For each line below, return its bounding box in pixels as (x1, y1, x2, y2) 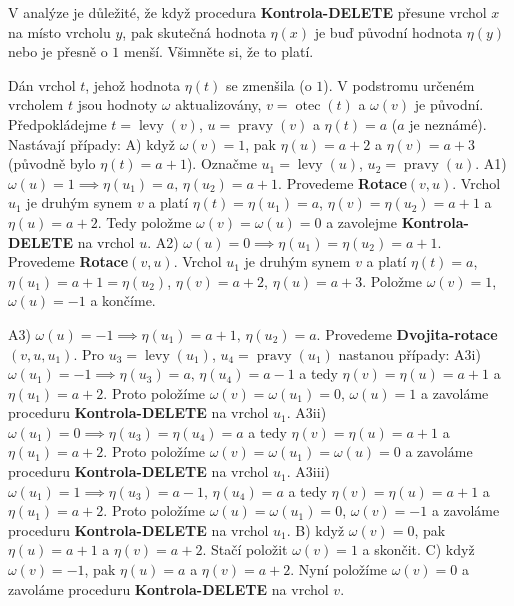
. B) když (286, 519, 345, 540)
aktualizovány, (175, 94, 262, 115)
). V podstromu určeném (323, 74, 475, 95)
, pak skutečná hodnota (122, 21, 266, 42)
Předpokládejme (8, 113, 107, 134)
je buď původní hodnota (314, 21, 463, 42)
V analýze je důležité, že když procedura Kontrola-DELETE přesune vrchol (8, 2, 487, 22)
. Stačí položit (202, 539, 288, 560)
